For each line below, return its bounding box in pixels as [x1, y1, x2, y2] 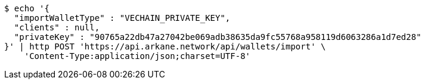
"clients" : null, [14, 23, 100, 32]
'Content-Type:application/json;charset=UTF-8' [24, 51, 251, 61]
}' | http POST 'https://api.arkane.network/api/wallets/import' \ [4, 42, 326, 51]
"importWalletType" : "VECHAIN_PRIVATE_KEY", [14, 13, 231, 23]
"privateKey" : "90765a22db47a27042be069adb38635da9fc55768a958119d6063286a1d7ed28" [14, 32, 421, 42]
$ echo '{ [4, 4, 49, 13]
